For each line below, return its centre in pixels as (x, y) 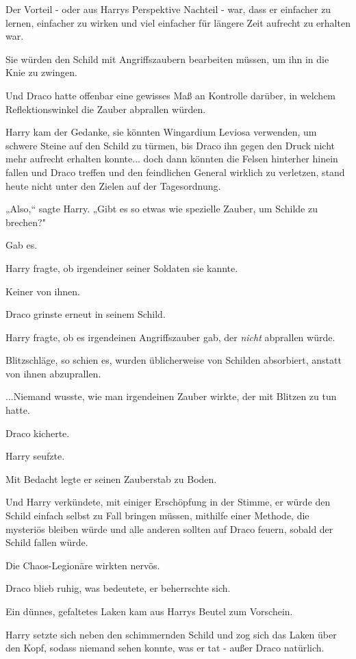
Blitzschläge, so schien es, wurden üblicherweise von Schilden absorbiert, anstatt (174, 360)
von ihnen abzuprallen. (53, 373)
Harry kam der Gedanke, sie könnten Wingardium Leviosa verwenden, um (161, 132)
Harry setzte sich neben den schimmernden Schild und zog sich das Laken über (171, 634)
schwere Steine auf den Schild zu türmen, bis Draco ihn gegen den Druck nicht (170, 145)
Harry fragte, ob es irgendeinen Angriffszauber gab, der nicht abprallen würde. (170, 337)
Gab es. (22, 245)
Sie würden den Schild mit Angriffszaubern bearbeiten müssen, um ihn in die (167, 59)
